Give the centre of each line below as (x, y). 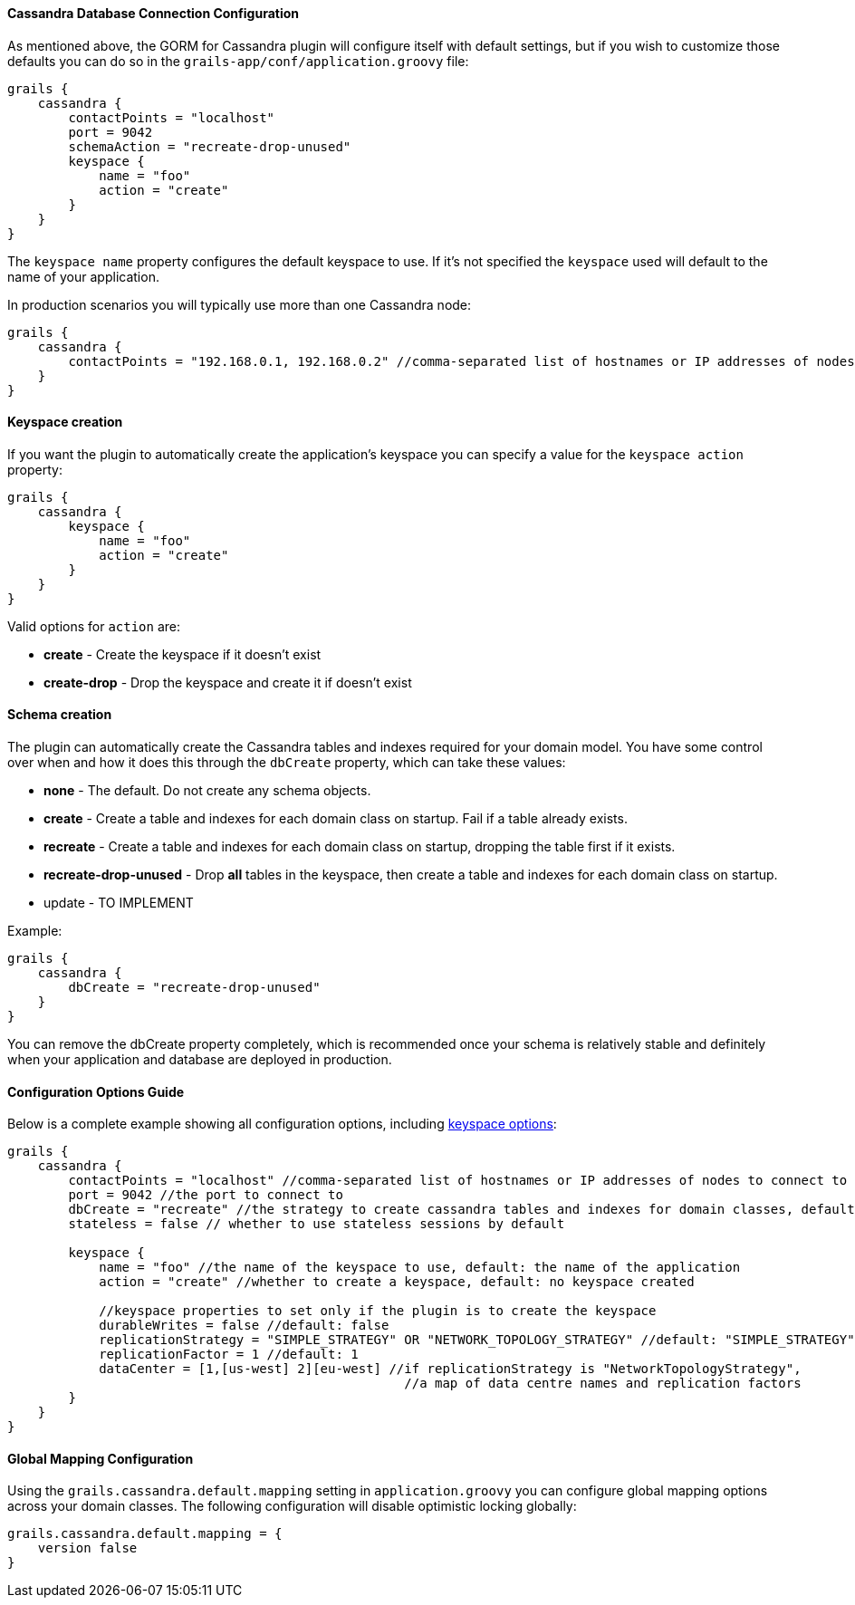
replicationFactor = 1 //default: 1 (229, 1355)
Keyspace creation (65, 422)
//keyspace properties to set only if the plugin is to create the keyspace (378, 1311)
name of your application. (83, 276)
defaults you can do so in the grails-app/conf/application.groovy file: (238, 61)
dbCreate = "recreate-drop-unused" (194, 988)
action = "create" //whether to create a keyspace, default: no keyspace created (397, 1282)
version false (87, 1548)
